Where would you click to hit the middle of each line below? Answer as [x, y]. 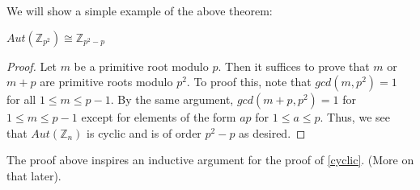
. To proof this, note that [249, 82]
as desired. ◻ [272, 132]
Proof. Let [32, 66]
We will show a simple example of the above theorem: [140, 10]
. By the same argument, [172, 99]
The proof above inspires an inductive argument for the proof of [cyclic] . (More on [210, 160]
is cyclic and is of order [144, 132]
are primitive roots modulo [106, 82]
